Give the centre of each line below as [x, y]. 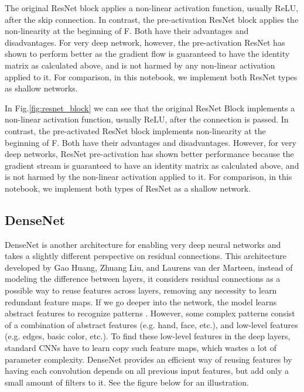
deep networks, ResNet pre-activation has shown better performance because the [149, 154]
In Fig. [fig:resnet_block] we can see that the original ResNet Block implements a [150, 108]
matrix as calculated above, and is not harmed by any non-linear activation [140, 65]
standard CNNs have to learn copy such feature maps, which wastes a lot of [141, 348]
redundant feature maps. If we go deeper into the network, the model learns [141, 301]
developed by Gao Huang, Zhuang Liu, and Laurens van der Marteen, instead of [149, 267]
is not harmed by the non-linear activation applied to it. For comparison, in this [148, 177]
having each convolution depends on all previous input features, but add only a [147, 371]
